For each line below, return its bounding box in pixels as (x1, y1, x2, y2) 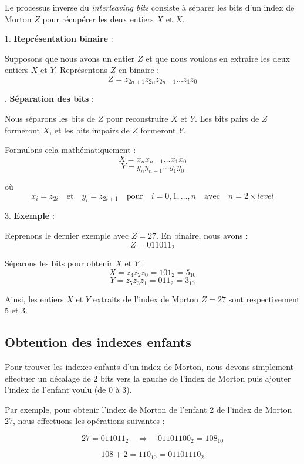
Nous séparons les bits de (5, 112, 96, 125)
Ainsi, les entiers (5, 292, 64, 305)
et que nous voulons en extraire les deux (146, 52, 290, 64)
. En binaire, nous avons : (156, 229, 248, 242)
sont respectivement (228, 292, 300, 305)
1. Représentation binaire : (5, 32, 113, 45)
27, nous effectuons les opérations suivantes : (5, 415, 165, 427)
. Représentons (55, 64, 107, 76)
